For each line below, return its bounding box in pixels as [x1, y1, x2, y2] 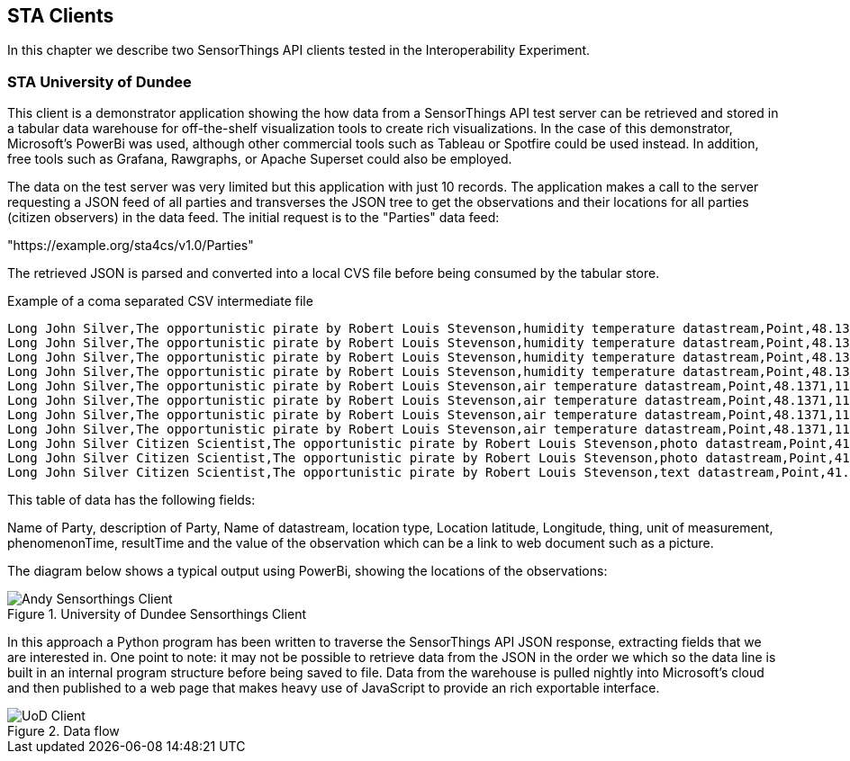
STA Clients [7, 4, 114, 27]
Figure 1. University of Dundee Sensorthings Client [7, 606, 307, 622]
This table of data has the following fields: [7, 492, 256, 508]
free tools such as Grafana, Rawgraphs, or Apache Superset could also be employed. [7, 151, 512, 167]
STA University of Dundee [7, 72, 192, 91]
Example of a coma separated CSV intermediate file [7, 293, 313, 309]
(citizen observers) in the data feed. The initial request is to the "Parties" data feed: [7, 210, 500, 226]
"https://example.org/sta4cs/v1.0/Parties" [7, 237, 254, 254]
